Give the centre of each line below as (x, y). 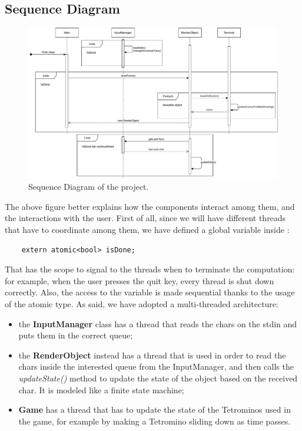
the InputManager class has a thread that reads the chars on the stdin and (158, 323)
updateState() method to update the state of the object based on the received (158, 378)
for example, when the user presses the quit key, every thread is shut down (140, 280)
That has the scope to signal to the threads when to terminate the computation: (150, 269)
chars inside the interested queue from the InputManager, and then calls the (156, 366)
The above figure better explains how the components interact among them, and (150, 206)
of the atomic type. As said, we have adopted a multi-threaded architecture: (142, 304)
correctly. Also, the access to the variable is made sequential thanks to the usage (150, 292)
